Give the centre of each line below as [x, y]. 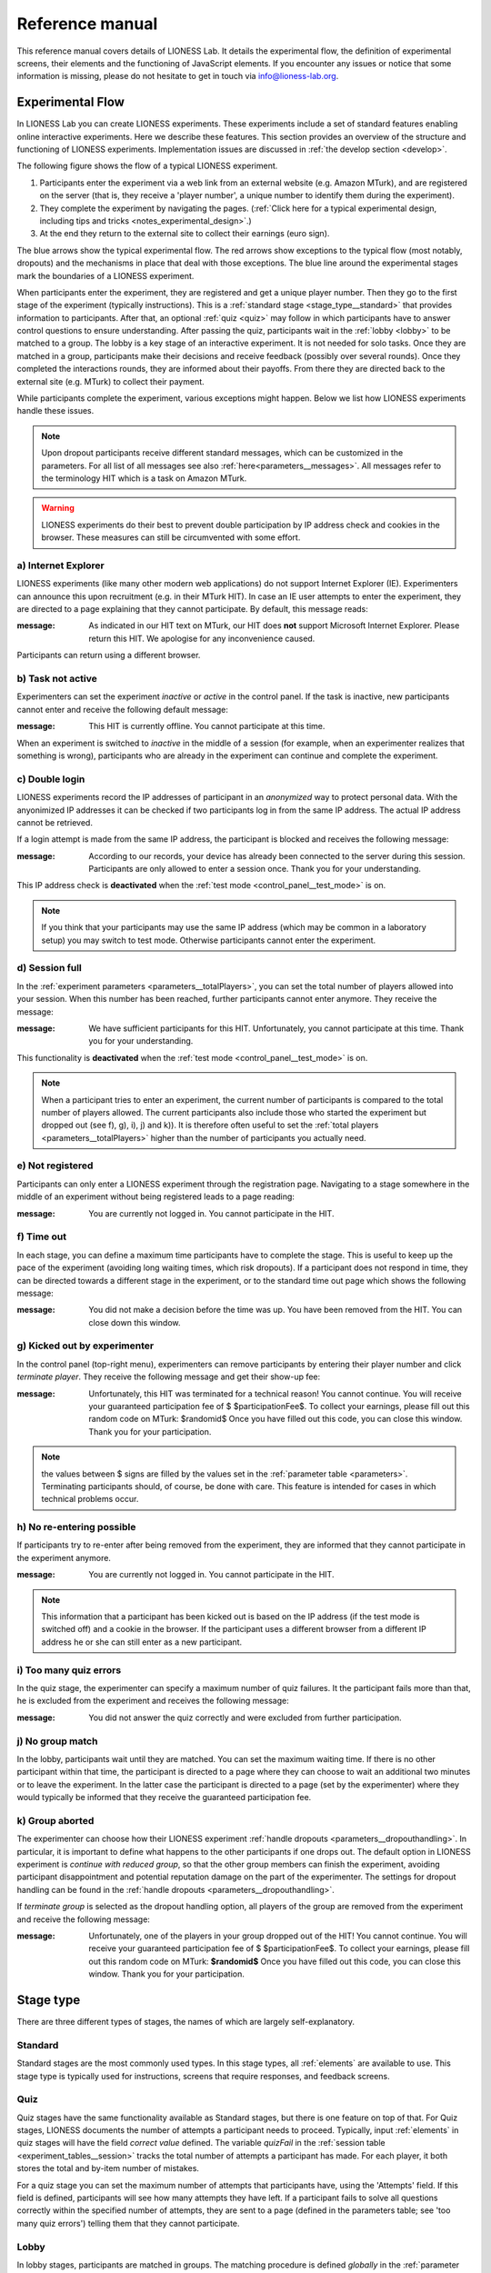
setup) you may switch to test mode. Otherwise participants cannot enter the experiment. [209, 940]
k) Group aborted [55, 1820]
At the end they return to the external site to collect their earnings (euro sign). [185, 234]
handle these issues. [55, 411]
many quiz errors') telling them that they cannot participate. [128, 2223]
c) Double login [51, 779]
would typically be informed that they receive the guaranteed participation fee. [164, 1797]
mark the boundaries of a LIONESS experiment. [105, 275]
